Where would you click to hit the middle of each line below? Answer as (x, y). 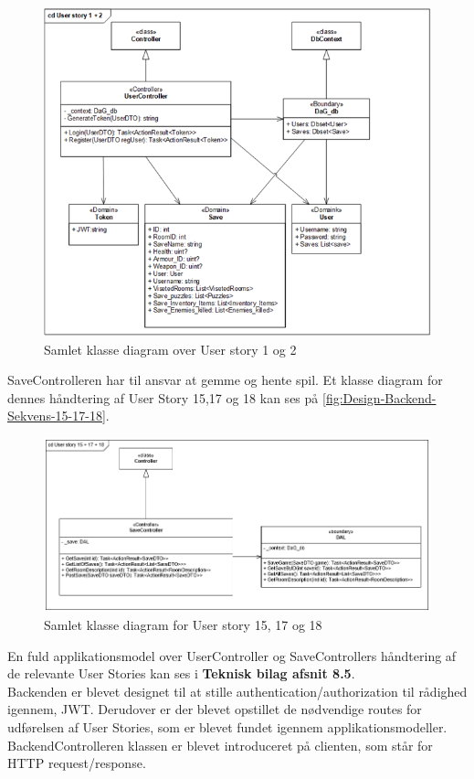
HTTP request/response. (77, 763)
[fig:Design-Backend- (379, 397)
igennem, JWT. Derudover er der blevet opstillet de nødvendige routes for (215, 709)
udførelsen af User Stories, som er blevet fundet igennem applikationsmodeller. (227, 726)
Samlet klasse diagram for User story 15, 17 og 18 (183, 624)
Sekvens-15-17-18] (57, 416)
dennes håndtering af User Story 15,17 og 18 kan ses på (163, 397)
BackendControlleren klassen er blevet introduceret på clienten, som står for (220, 745)
